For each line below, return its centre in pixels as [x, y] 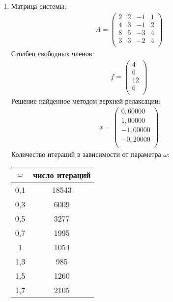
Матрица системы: [39, 6]
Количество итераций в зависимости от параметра [86, 154]
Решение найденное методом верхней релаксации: [86, 100]
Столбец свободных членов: [53, 53]
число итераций [62, 175]
